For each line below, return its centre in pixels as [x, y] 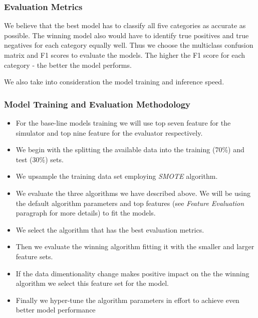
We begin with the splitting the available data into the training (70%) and [130, 149]
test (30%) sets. [40, 159]
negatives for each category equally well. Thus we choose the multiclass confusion [129, 45]
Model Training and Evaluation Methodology [97, 104]
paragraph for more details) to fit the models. [86, 213]
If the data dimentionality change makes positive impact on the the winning [133, 273]
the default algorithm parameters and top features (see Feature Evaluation [130, 203]
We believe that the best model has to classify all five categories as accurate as [125, 25]
